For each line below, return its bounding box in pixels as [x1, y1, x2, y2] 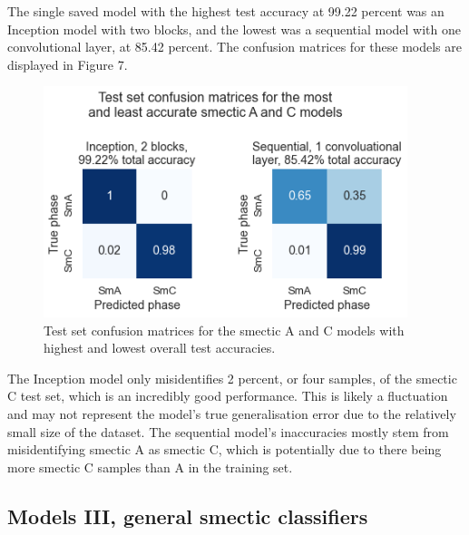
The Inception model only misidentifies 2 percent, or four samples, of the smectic [7, 368, 457, 387]
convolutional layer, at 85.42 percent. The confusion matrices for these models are [7, 37, 462, 56]
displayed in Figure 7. [7, 54, 128, 73]
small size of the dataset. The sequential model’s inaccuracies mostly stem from [7, 422, 449, 441]
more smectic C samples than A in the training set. [7, 457, 293, 476]
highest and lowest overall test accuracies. [44, 338, 276, 357]
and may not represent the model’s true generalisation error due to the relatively [7, 404, 456, 423]
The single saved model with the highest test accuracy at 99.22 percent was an [7, 2, 445, 20]
